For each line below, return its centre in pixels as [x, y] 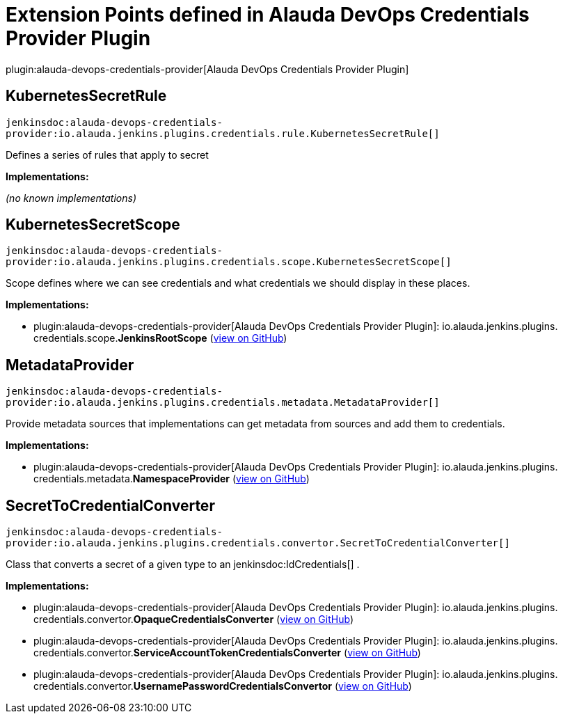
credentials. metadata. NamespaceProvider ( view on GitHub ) [172, 479]
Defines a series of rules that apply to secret [107, 155]
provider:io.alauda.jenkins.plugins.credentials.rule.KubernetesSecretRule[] [223, 133]
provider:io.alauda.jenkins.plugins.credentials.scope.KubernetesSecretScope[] [229, 262]
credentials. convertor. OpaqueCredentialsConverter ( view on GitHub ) [193, 619]
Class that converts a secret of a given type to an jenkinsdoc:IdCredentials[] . [183, 564]
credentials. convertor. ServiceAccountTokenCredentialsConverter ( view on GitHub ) [227, 653]
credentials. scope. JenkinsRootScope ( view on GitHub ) [160, 338]
